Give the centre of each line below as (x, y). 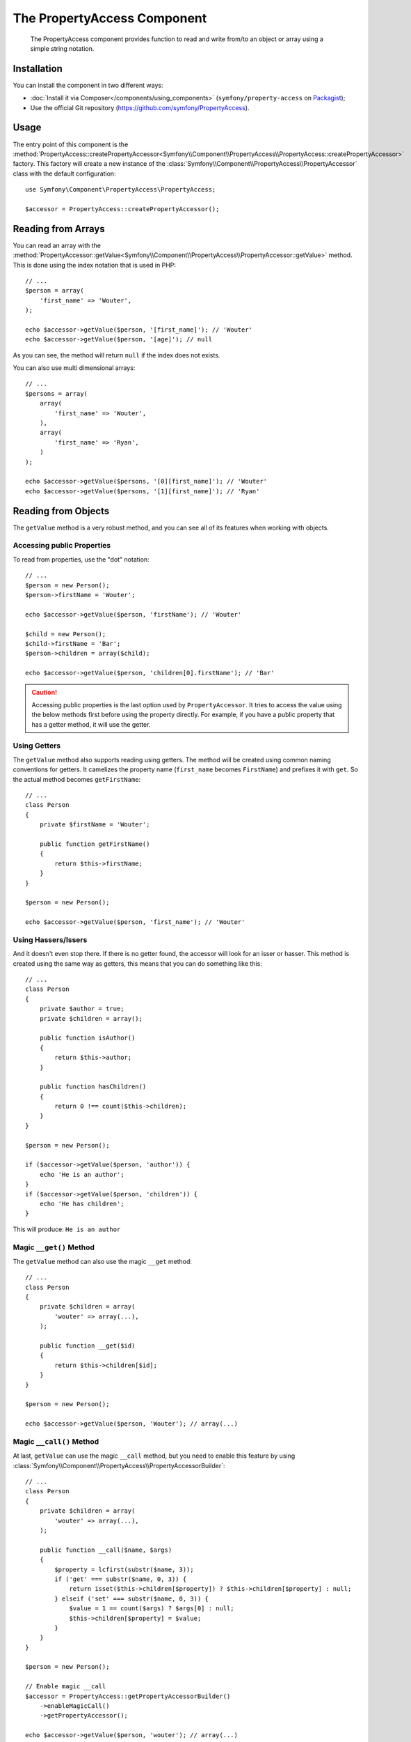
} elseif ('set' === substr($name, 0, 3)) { (131, 1598)
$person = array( (55, 291)
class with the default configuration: (64, 174)
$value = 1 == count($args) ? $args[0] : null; (152, 1609)
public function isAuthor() (87, 1038)
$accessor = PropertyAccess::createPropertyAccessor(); (122, 209)
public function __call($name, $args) (106, 1550)
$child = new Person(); (66, 634)
